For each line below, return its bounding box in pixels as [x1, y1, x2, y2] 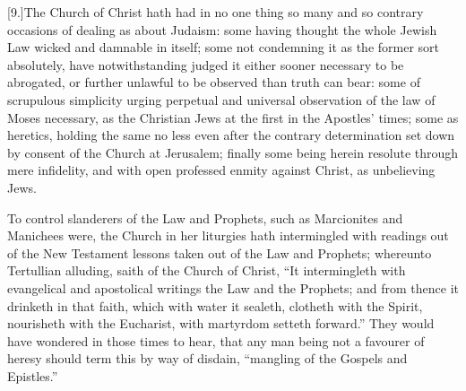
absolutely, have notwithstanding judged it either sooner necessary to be [7, 55, 404, 74]
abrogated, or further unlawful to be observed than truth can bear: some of [7, 73, 420, 91]
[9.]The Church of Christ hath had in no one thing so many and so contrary [7, 3, 424, 21]
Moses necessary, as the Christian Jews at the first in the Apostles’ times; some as [7, 108, 459, 126]
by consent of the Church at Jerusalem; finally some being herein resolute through [7, 143, 459, 161]
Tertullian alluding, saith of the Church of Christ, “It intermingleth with [7, 261, 406, 280]
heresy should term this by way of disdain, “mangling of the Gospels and [7, 349, 408, 368]
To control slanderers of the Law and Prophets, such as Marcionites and [7, 208, 403, 227]
